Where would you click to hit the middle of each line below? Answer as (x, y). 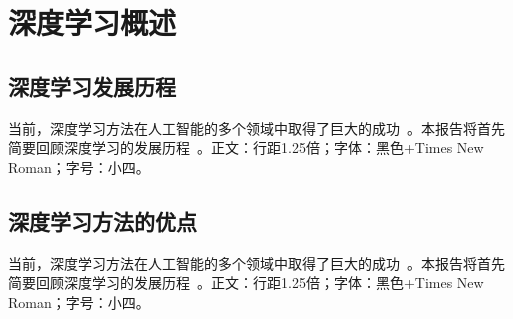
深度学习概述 (92, 22)
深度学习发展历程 (92, 85)
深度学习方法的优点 (102, 220)
